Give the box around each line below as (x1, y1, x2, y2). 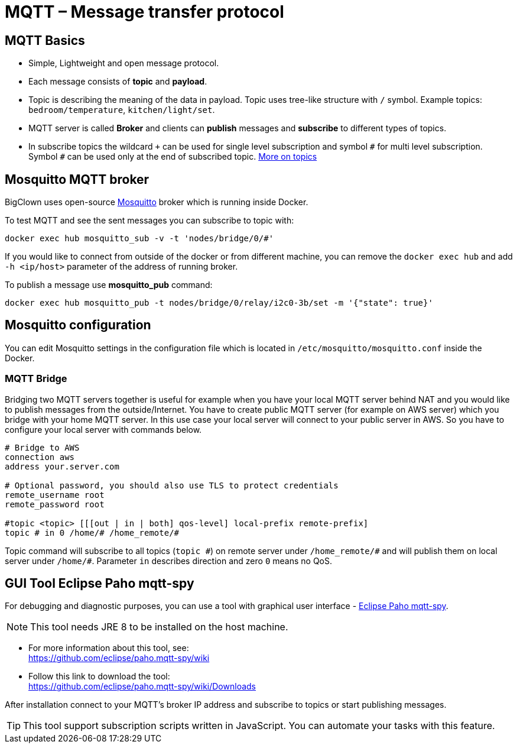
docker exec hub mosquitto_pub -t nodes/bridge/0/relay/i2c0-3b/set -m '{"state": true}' (5, 298, 433, 308)
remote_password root (5, 499, 105, 509)
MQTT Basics (5, 33, 85, 48)
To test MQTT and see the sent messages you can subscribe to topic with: (5, 215, 294, 226)
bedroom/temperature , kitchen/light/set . (28, 105, 215, 115)
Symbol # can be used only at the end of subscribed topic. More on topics (28, 151, 317, 162)
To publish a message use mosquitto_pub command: (5, 280, 213, 290)
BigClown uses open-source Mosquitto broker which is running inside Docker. (5, 197, 308, 208)
